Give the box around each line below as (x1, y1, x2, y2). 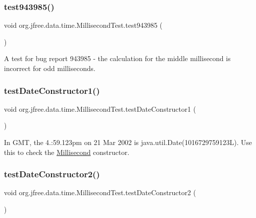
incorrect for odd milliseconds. (4, 63, 96, 73)
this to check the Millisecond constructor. (4, 146, 130, 157)
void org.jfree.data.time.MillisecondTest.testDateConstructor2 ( (4, 187, 196, 198)
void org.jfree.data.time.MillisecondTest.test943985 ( (4, 20, 162, 30)
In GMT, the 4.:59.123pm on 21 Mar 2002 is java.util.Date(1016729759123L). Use (4, 137, 252, 147)
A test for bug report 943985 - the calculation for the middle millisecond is (4, 53, 231, 64)
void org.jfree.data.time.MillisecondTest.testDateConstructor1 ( (4, 103, 196, 114)
